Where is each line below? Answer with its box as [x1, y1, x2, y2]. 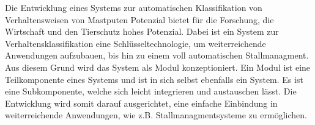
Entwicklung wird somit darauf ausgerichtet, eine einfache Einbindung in [5, 96, 278, 109]
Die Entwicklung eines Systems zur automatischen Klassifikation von [5, 1, 262, 13]
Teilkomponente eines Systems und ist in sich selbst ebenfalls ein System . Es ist [5, 73, 303, 85]
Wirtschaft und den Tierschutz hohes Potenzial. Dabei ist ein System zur [5, 25, 279, 38]
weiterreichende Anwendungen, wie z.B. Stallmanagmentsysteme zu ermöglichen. [5, 109, 307, 121]
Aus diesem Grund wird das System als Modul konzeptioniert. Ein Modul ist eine [5, 60, 311, 73]
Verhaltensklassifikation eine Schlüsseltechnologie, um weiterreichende [5, 37, 266, 49]
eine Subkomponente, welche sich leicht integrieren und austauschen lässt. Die [5, 85, 297, 98]
